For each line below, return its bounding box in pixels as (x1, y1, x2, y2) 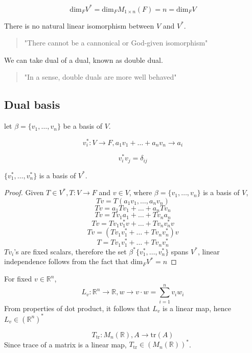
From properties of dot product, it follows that (4, 302, 150, 313)
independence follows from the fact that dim (4, 256, 143, 267)
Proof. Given (4, 187, 44, 198)
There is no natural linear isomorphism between (4, 20, 154, 31)
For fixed (4, 273, 32, 284)
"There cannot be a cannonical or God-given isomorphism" (24, 37, 208, 48)
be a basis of (63, 121, 102, 131)
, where (129, 187, 152, 198)
